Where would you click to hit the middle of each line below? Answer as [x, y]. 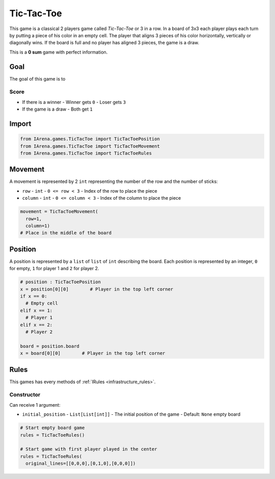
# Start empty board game [52, 428]
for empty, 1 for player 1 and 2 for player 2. [54, 269]
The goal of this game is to [37, 78]
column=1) [38, 226]
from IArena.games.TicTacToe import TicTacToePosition [90, 139]
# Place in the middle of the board [66, 233]
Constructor [25, 395]
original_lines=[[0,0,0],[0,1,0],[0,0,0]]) [81, 463]
